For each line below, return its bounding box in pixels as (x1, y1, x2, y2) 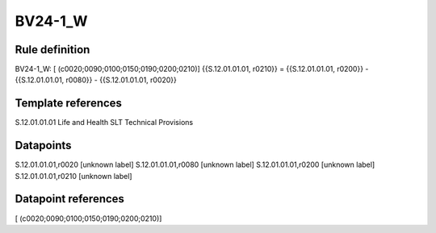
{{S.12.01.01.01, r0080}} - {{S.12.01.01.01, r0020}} (15, 75, 178, 85)
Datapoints (15, 139, 72, 152)
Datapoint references (15, 192, 125, 206)
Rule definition (15, 43, 90, 56)
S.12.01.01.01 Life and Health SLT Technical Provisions (15, 118, 194, 127)
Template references (15, 97, 123, 110)
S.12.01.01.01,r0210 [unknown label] (15, 171, 132, 181)
